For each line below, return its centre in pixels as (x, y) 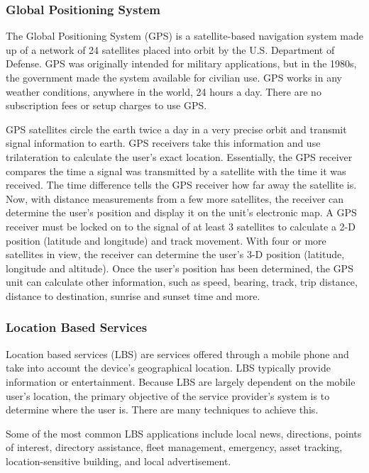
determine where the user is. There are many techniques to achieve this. (162, 410)
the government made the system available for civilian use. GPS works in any (174, 77)
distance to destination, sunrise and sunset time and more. (133, 295)
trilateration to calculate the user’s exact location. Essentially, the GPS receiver (179, 156)
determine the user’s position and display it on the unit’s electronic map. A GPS (181, 212)
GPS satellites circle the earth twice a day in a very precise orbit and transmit (176, 129)
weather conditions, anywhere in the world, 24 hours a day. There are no (164, 91)
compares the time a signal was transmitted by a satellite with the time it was (176, 171)
